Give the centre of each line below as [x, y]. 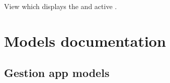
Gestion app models [57, 73]
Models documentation [85, 40]
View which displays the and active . [61, 6]
